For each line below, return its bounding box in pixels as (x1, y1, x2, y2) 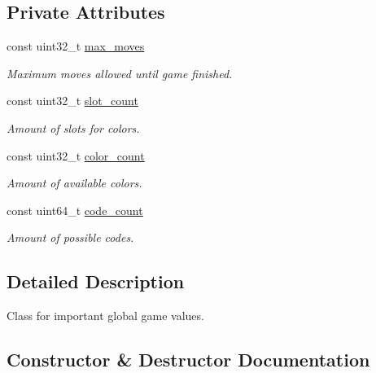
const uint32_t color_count (7, 147, 145, 164)
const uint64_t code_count (7, 201, 143, 218)
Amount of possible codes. (7, 229, 134, 246)
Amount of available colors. (7, 174, 142, 191)
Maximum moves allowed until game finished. (7, 64, 233, 81)
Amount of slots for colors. (7, 119, 140, 136)
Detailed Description (7, 269, 185, 294)
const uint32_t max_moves (7, 37, 145, 55)
